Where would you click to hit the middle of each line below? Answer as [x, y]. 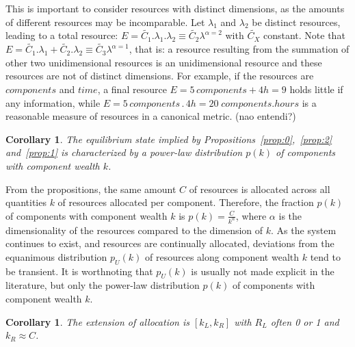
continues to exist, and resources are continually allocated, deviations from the [170, 243]
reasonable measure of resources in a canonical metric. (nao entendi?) [151, 116]
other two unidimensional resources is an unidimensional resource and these [164, 62]
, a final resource [132, 89]
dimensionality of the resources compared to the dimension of [134, 230]
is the [290, 215]
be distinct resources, [296, 22]
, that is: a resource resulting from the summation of [239, 49]
